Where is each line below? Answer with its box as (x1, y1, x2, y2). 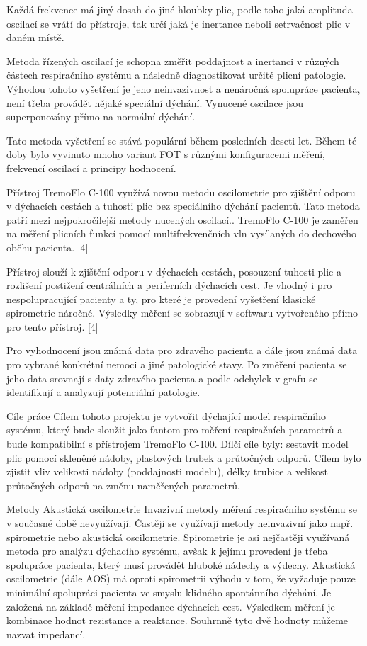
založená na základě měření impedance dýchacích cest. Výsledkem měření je (6, 599, 335, 613)
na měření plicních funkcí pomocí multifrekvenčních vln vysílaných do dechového (6, 226, 357, 241)
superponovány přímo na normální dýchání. (6, 109, 196, 124)
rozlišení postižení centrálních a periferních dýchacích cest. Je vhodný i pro (6, 278, 332, 293)
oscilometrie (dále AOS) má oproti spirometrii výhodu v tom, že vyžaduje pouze (6, 571, 356, 586)
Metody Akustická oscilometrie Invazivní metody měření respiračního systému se (6, 501, 357, 516)
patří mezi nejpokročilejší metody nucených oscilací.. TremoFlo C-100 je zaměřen (6, 212, 358, 227)
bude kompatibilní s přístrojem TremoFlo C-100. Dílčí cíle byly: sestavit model (6, 436, 349, 451)
